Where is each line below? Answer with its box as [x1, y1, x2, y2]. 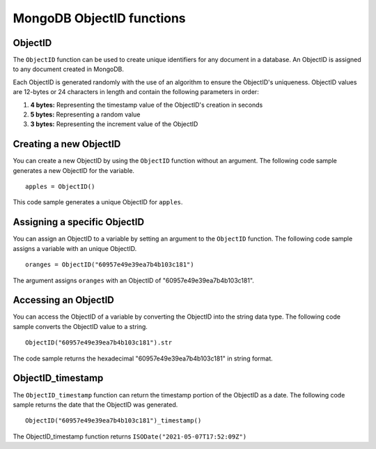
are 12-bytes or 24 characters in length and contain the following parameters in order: [13, 88, 259, 96]
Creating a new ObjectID [13, 138, 121, 150]
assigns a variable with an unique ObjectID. [13, 244, 137, 252]
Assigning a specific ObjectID [13, 216, 145, 228]
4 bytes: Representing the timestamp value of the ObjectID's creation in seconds [30, 100, 263, 109]
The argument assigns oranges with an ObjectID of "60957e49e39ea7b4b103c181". [13, 276, 254, 284]
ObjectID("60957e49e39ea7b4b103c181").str [25, 339, 173, 347]
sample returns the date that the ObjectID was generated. [13, 400, 178, 409]
